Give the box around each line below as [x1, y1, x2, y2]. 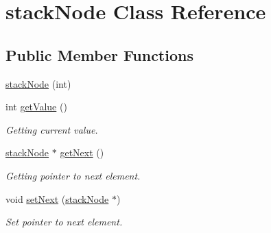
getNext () [60, 145, 104, 160]
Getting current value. [5, 122, 98, 136]
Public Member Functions [5, 44, 193, 65]
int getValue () [5, 99, 67, 114]
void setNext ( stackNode [5, 191, 109, 206]
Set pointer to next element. [5, 214, 123, 229]
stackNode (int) [5, 76, 71, 90]
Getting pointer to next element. [5, 168, 141, 182]
